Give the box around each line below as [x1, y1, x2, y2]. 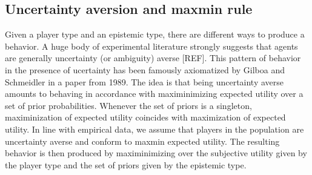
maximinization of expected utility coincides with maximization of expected [5, 111, 286, 124]
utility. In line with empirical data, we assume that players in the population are [5, 122, 304, 135]
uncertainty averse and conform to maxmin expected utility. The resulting [5, 134, 280, 147]
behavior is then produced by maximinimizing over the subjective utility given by [5, 147, 307, 159]
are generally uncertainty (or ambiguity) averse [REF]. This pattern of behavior [5, 51, 301, 64]
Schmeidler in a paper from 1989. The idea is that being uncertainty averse [5, 75, 284, 88]
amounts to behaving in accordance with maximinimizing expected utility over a [5, 87, 304, 100]
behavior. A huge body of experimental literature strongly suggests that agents [5, 39, 298, 52]
